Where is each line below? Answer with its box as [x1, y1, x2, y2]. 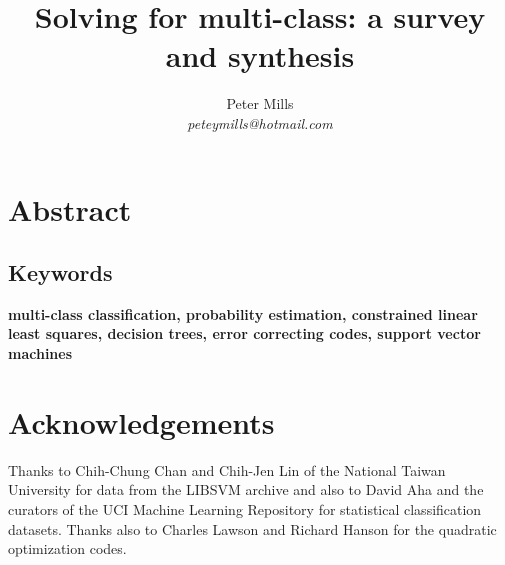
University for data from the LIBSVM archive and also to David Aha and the [8, 479, 484, 500]
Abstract [8, 188, 132, 229]
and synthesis [165, 35, 355, 76]
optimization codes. [8, 538, 127, 559]
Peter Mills [226, 93, 294, 114]
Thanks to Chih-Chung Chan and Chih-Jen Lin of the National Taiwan [8, 459, 446, 480]
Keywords [8, 257, 113, 288]
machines [8, 343, 73, 364]
